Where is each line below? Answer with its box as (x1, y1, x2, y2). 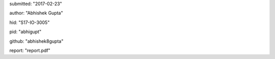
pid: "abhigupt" (9, 28, 42, 35)
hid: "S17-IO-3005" (9, 19, 50, 25)
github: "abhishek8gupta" (9, 38, 64, 44)
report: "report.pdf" (9, 47, 50, 53)
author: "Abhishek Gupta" (9, 10, 63, 16)
